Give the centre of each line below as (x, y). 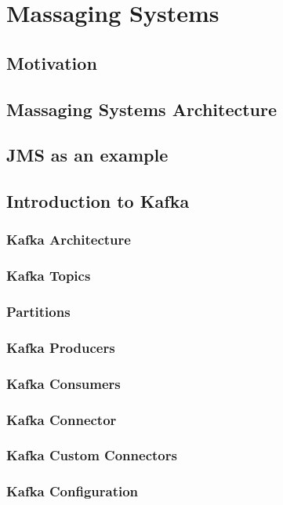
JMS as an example (87, 155)
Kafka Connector (62, 419)
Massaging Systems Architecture (142, 109)
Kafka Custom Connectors (92, 455)
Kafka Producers (61, 347)
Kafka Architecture (69, 240)
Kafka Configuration (73, 491)
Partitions (38, 312)
